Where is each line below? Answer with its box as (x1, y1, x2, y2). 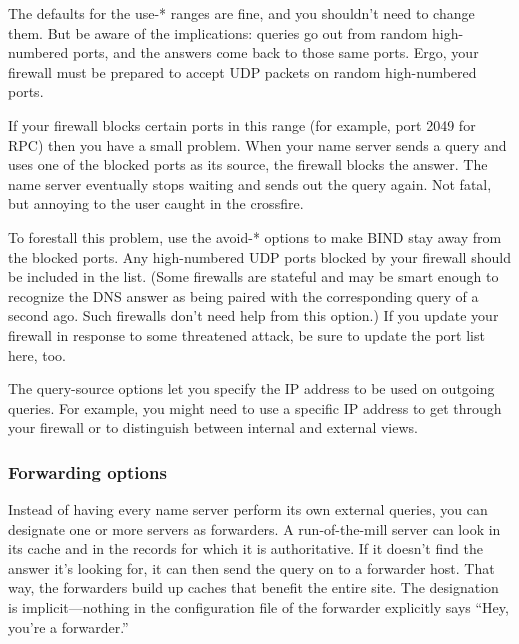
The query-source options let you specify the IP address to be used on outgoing (8, 378, 495, 399)
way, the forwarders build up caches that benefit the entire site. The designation (8, 577, 499, 598)
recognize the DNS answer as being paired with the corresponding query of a (8, 285, 479, 306)
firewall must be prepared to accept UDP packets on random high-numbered (8, 61, 477, 82)
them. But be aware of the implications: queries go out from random (8, 22, 428, 43)
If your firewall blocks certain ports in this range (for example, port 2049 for (8, 114, 476, 135)
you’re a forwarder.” (8, 616, 129, 637)
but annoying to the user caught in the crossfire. (8, 193, 304, 214)
